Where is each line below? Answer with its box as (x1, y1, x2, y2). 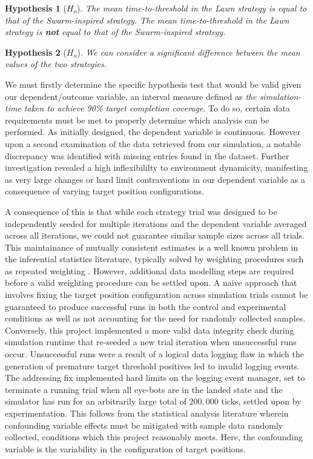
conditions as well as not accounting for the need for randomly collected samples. (5, 312, 306, 325)
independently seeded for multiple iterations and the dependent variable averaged (5, 217, 307, 230)
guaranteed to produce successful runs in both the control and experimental (5, 300, 286, 312)
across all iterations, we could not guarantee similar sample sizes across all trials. (5, 229, 305, 242)
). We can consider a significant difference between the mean (77, 45, 300, 58)
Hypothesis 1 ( (5, 2, 67, 14)
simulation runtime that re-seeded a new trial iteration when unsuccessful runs (5, 335, 297, 348)
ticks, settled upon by (221, 395, 301, 408)
